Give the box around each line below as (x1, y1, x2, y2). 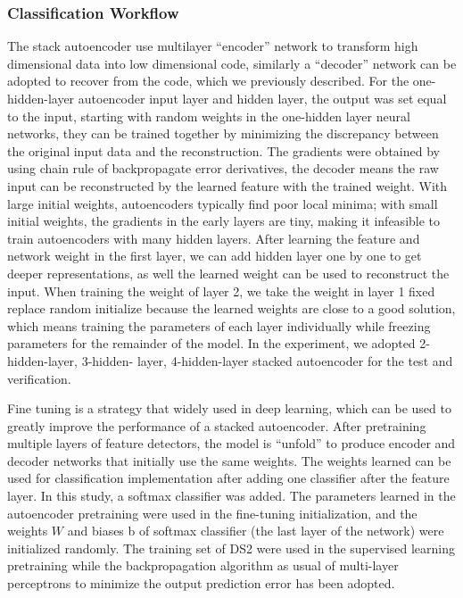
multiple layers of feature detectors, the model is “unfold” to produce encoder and (7, 434, 456, 453)
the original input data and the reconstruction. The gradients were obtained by (7, 141, 440, 160)
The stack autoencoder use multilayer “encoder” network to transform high (7, 37, 418, 55)
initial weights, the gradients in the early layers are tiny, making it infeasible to (7, 212, 441, 230)
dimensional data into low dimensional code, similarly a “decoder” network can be (7, 54, 457, 72)
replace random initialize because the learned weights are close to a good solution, (7, 299, 456, 318)
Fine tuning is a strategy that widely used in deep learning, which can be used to (7, 399, 451, 418)
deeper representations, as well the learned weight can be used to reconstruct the (7, 263, 450, 282)
